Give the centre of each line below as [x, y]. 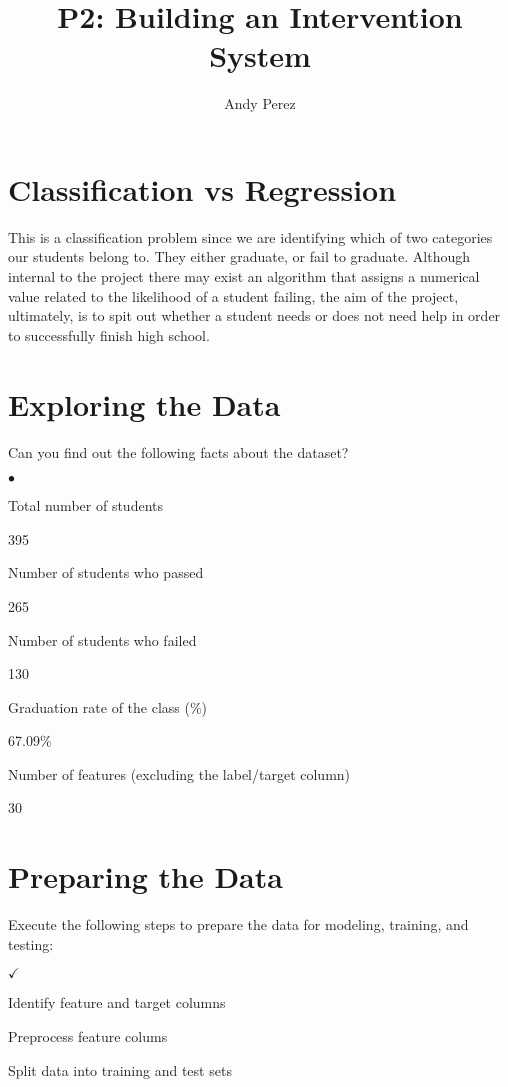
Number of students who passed [106, 572]
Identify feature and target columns [117, 1002]
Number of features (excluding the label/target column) [179, 773]
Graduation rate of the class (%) [108, 706]
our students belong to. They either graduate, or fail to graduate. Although [239, 256]
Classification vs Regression [202, 188]
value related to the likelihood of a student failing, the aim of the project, [233, 295]
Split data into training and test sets [120, 1069]
